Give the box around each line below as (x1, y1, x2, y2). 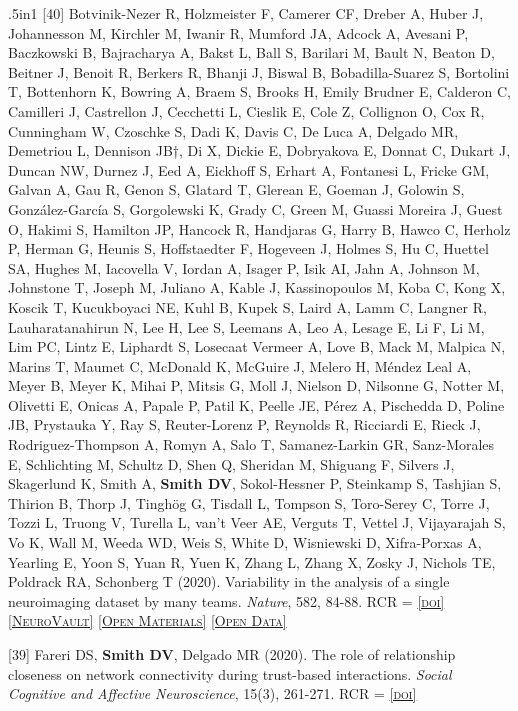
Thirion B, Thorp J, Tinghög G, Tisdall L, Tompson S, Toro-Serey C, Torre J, (8, 492, 490, 513)
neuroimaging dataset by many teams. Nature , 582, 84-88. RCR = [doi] (8, 590, 445, 611)
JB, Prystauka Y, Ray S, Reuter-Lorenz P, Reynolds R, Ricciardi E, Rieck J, (8, 414, 481, 435)
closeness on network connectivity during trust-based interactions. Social (8, 663, 452, 684)
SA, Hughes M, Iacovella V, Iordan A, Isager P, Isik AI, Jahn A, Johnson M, (8, 257, 480, 278)
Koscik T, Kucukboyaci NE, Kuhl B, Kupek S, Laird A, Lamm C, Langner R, (8, 296, 487, 317)
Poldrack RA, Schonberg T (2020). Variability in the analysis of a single (8, 571, 450, 592)
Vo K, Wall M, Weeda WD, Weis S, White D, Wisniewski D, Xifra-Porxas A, (8, 532, 482, 553)
